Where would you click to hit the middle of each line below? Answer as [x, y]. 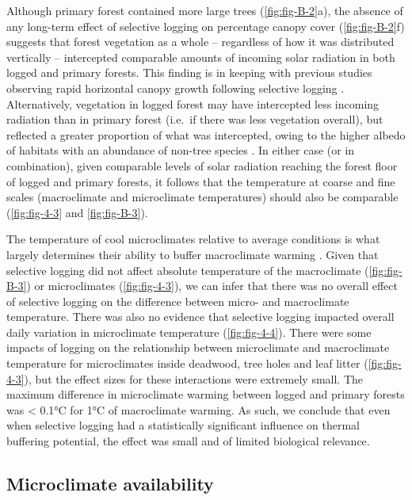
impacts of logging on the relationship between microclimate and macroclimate [198, 347]
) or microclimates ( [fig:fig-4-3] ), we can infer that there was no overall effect [212, 286]
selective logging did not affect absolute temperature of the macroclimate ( [188, 270]
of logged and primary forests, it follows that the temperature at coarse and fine [201, 181]
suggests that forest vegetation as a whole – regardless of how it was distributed [200, 42]
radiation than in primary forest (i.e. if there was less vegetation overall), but [195, 119]
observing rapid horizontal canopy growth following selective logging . [175, 88]
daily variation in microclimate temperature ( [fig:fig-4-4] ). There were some [189, 332]
